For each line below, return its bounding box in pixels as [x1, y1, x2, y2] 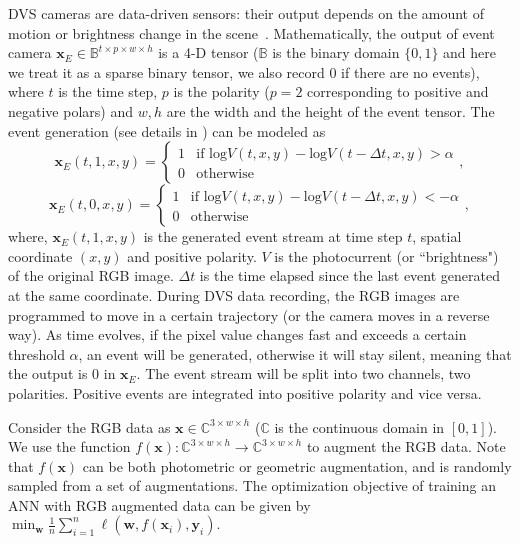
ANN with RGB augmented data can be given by [8, 494, 311, 515]
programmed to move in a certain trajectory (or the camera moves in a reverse [8, 304, 490, 325]
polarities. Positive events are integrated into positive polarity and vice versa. [8, 382, 482, 403]
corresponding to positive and [307, 81, 489, 102]
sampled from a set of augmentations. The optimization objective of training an [8, 475, 496, 496]
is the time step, [58, 81, 158, 102]
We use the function [8, 436, 131, 457]
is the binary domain [272, 42, 400, 63]
